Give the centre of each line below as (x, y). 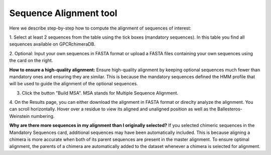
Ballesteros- (230, 109)
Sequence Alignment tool (63, 13)
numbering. (43, 116)
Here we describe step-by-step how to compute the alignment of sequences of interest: (100, 28)
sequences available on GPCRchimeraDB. (52, 44)
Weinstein (20, 116)
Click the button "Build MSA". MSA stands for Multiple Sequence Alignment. (100, 93)
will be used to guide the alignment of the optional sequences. (74, 84)
